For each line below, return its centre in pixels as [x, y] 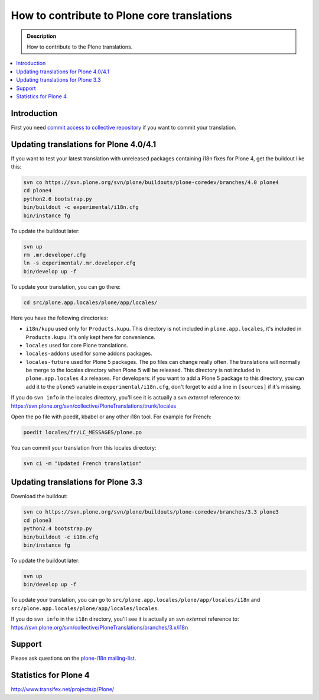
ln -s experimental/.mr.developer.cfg [79, 263]
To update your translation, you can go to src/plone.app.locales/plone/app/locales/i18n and [136, 600]
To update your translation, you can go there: [66, 286]
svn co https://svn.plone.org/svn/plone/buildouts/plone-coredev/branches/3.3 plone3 [151, 512]
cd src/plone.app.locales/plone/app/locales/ [90, 302]
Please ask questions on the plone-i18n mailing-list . [74, 658]
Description [42, 36]
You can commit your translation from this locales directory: [84, 448]
